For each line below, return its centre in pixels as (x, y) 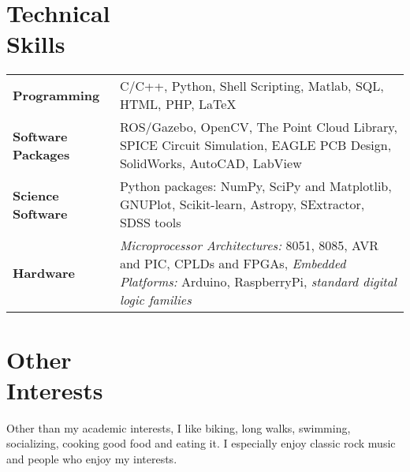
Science (36, 195)
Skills (36, 44)
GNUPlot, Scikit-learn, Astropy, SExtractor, (242, 204)
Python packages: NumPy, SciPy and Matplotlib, (255, 186)
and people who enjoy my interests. (92, 458)
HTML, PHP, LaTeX (178, 104)
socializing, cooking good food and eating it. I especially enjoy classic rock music (201, 443)
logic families (155, 300)
